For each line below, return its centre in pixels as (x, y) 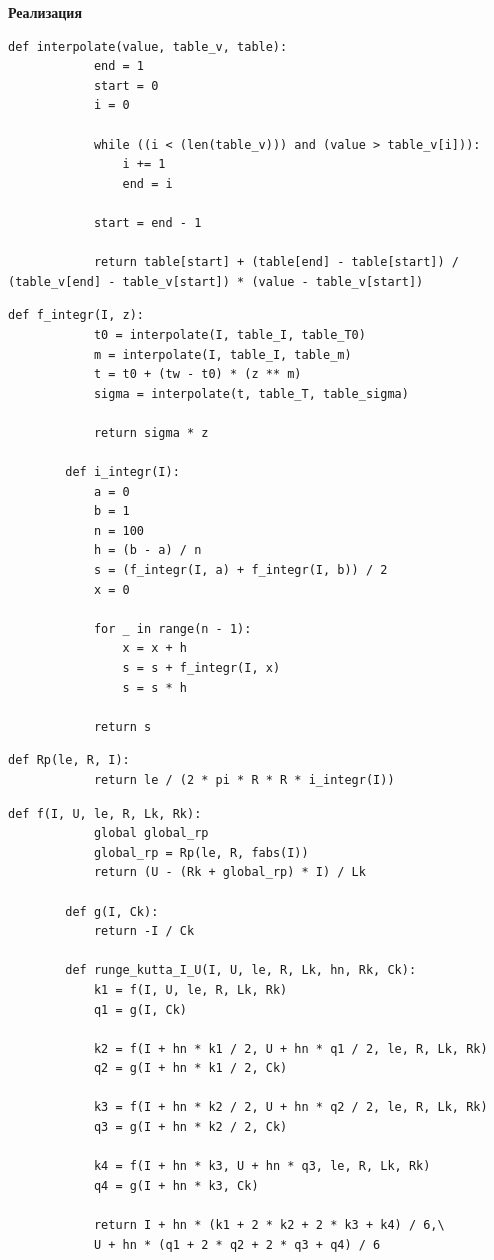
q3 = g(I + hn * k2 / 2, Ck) (190, 1127)
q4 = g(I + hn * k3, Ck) (176, 1185)
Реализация (45, 12)
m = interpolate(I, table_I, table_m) (222, 354)
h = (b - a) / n (147, 550)
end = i (147, 183)
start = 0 (126, 85)
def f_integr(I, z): (76, 315)
